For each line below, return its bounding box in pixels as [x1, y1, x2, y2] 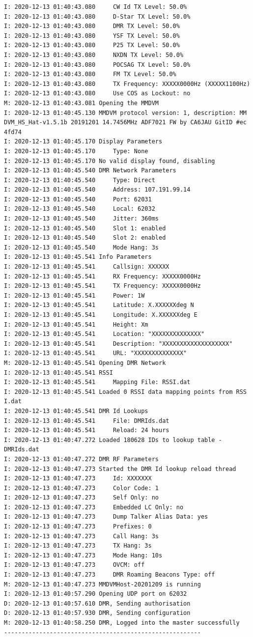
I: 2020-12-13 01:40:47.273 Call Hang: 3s [4, 532, 159, 540]
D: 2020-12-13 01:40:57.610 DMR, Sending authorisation [4, 600, 191, 607]
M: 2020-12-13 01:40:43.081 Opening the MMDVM [4, 99, 159, 107]
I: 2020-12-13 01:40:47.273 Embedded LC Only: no [4, 503, 184, 511]
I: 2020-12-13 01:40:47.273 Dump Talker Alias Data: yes [4, 513, 208, 521]
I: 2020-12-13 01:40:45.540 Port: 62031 [4, 195, 152, 203]
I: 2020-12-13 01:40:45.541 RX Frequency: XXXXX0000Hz [4, 273, 201, 280]
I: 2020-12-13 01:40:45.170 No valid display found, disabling [4, 157, 215, 165]
